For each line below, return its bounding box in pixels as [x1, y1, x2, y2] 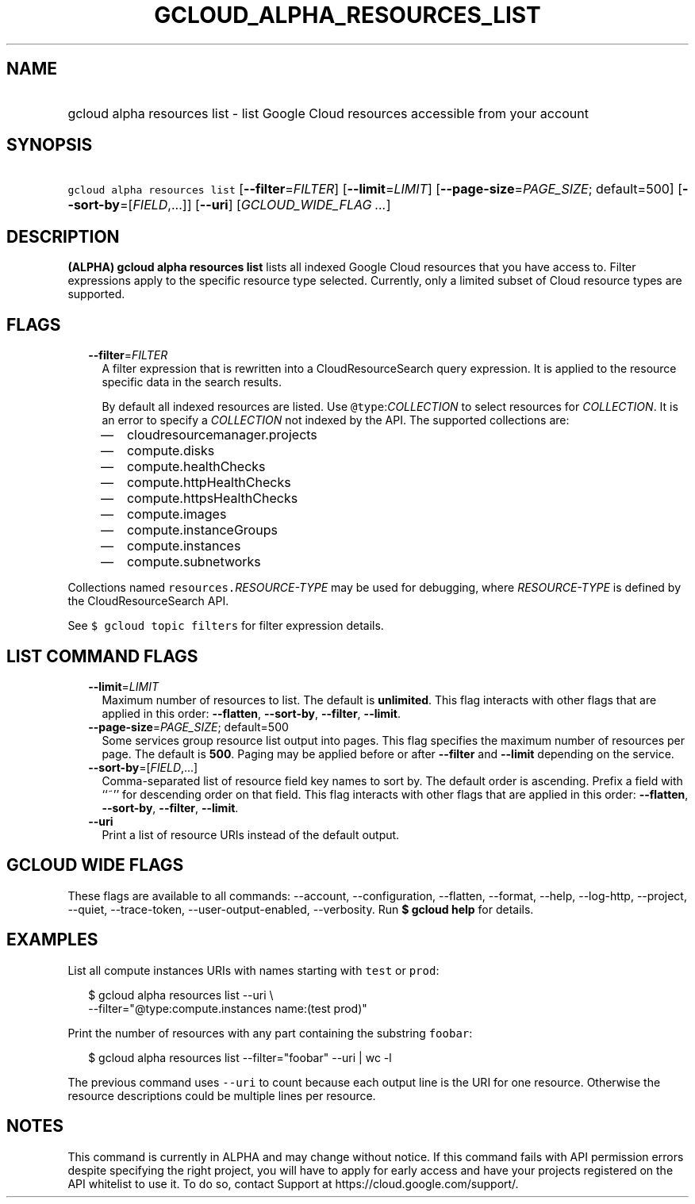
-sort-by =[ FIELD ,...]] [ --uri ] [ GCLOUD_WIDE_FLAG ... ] [67, 197, 391, 213]
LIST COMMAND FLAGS [6, 646, 198, 666]
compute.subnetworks [126, 554, 261, 570]
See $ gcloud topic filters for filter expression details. [67, 619, 384, 633]
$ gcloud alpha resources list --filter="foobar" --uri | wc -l [88, 1050, 392, 1064]
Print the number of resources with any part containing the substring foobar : [67, 1026, 473, 1040]
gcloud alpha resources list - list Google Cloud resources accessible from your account [67, 105, 589, 121]
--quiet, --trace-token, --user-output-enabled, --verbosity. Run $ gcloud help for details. [67, 902, 534, 916]
